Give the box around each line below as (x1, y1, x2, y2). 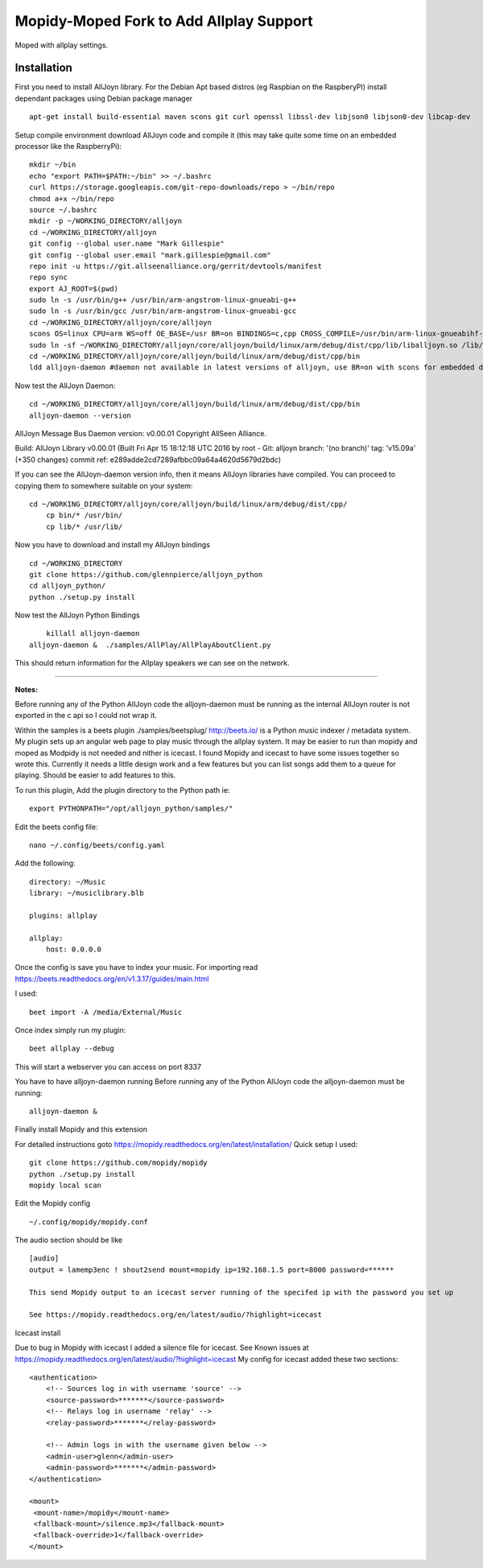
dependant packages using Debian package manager (14, 93, 193, 103)
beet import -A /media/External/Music (29, 1007, 183, 1017)
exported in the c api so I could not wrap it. (14, 711, 157, 720)
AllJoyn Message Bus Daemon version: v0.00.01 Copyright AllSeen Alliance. (14, 429, 267, 438)
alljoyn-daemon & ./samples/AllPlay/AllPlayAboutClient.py (29, 640, 271, 650)
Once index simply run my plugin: (14, 1025, 126, 1035)
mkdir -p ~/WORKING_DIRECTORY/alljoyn (29, 217, 183, 225)
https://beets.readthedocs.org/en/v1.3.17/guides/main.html (14, 974, 209, 984)
